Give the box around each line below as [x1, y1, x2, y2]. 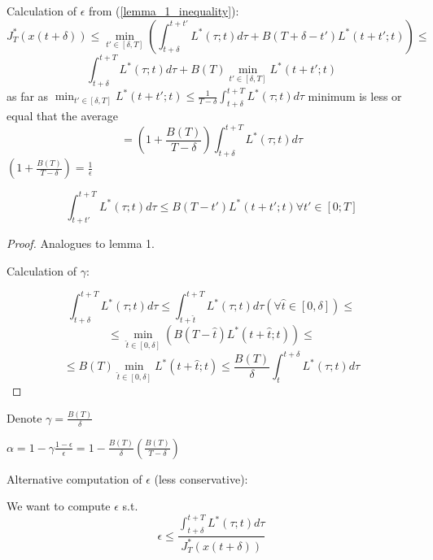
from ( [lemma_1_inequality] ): [88, 2, 239, 19]
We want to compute [7, 497, 111, 514]
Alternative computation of [7, 470, 142, 487]
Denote [7, 409, 42, 426]
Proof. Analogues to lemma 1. [7, 235, 155, 252]
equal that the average [7, 107, 118, 124]
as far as [7, 87, 49, 104]
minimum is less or [308, 87, 402, 104]
